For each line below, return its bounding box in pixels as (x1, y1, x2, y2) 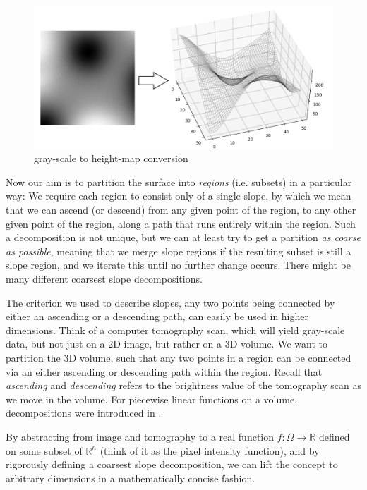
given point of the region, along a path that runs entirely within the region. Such (6, 216, 356, 231)
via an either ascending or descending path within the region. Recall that (6, 364, 323, 379)
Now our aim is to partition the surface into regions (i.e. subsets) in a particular (6, 174, 352, 189)
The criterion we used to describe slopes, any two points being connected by (6, 295, 335, 310)
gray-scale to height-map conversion (34, 151, 188, 166)
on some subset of (6, 443, 83, 458)
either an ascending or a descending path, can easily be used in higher (6, 309, 308, 324)
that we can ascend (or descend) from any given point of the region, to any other (6, 202, 356, 217)
